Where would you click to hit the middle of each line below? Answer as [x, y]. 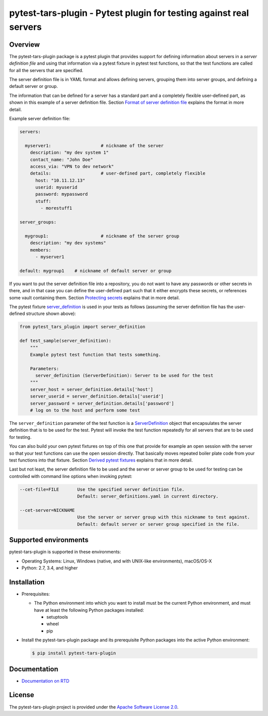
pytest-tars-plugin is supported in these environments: [65, 552]
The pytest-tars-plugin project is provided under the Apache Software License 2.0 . [94, 707]
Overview [25, 44]
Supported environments [49, 540]
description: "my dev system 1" [69, 153]
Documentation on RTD [45, 681]
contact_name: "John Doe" [62, 159]
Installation [27, 582]
